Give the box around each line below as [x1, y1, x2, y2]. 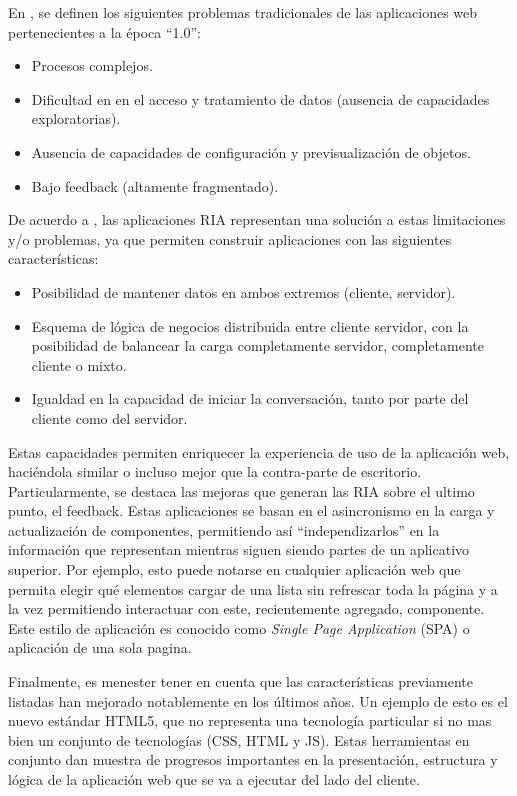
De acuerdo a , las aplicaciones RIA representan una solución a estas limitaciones [8, 209, 506, 230]
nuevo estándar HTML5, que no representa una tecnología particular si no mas [8, 710, 492, 731]
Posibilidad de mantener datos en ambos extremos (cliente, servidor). [31, 281, 456, 302]
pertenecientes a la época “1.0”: [8, 21, 201, 42]
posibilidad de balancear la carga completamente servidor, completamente [31, 335, 484, 356]
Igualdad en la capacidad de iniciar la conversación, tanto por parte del [31, 388, 469, 409]
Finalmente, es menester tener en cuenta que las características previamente [8, 671, 474, 692]
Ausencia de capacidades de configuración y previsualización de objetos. [31, 141, 471, 162]
